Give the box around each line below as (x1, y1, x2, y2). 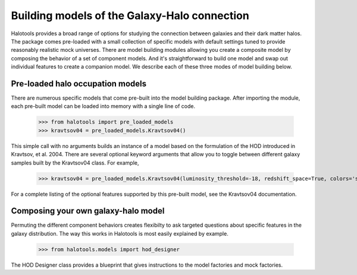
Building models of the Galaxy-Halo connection (11, 9, 249, 22)
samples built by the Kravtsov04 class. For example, (11, 159, 139, 166)
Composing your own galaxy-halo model (11, 206, 165, 216)
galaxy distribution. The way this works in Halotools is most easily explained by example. (11, 230, 228, 237)
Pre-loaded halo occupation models (11, 78, 147, 89)
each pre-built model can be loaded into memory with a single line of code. (11, 103, 196, 110)
